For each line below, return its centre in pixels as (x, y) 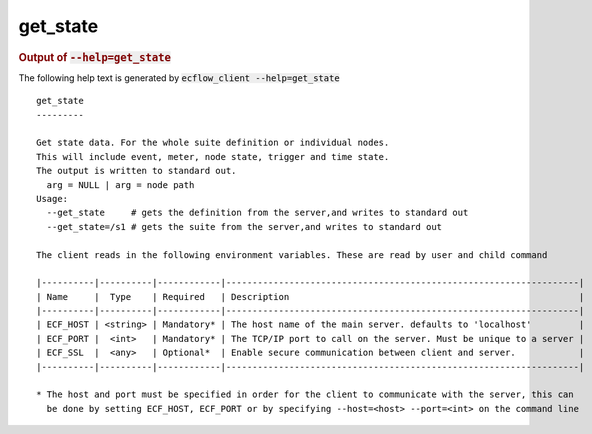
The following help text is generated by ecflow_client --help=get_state (179, 77)
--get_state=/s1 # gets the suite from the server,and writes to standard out (244, 226)
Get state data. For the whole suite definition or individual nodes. (213, 143)
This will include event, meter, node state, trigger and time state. (213, 156)
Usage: (52, 198)
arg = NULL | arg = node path (120, 184)
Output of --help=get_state (95, 57)
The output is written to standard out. (136, 171)
